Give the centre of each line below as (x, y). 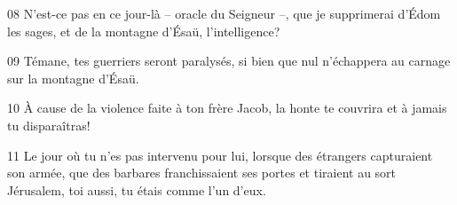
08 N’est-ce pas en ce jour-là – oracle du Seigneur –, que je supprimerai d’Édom (224, 13)
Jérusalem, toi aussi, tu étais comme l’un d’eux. (137, 189)
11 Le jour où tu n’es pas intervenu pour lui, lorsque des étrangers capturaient (220, 155)
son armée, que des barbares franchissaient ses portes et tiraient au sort (202, 173)
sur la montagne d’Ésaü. (73, 78)
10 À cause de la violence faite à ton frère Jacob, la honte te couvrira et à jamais (227, 108)
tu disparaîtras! (49, 125)
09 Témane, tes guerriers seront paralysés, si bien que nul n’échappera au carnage (229, 61)
